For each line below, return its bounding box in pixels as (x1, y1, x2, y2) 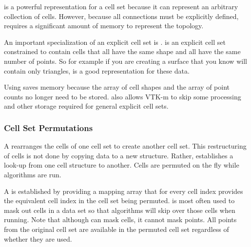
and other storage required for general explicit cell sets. (4, 101, 169, 111)
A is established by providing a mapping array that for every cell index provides (4, 186, 243, 196)
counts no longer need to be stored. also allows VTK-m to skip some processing (4, 91, 241, 101)
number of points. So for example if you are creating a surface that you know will (4, 56, 247, 66)
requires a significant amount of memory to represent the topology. (4, 20, 204, 31)
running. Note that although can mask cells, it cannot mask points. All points (4, 214, 237, 225)
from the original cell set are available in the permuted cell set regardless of (4, 224, 229, 234)
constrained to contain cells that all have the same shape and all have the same (4, 46, 241, 57)
